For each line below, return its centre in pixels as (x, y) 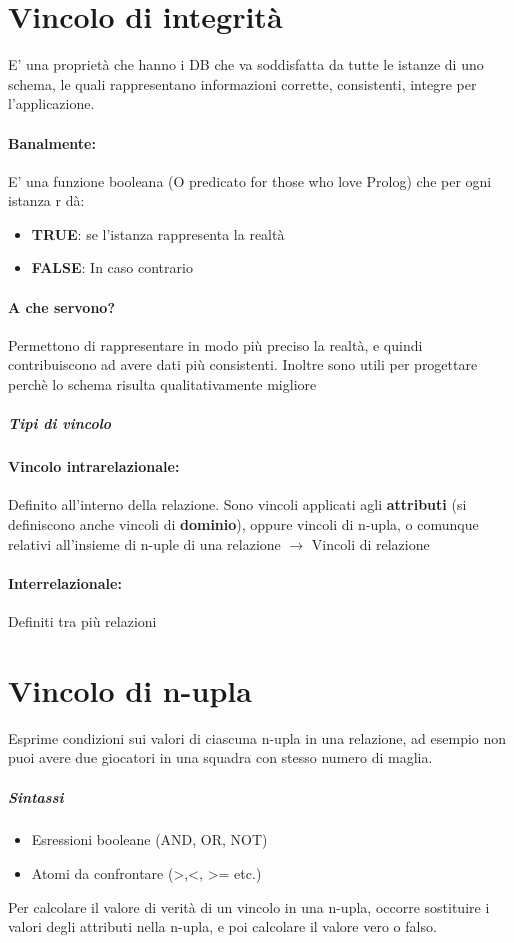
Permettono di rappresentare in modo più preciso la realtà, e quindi (215, 344)
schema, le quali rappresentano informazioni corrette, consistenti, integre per (242, 83)
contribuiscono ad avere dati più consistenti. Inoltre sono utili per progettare (243, 364)
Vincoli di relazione (370, 543)
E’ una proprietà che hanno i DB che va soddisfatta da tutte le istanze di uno (246, 64)
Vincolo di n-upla (130, 689)
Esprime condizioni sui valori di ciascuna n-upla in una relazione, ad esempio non (257, 737)
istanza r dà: (46, 200)
